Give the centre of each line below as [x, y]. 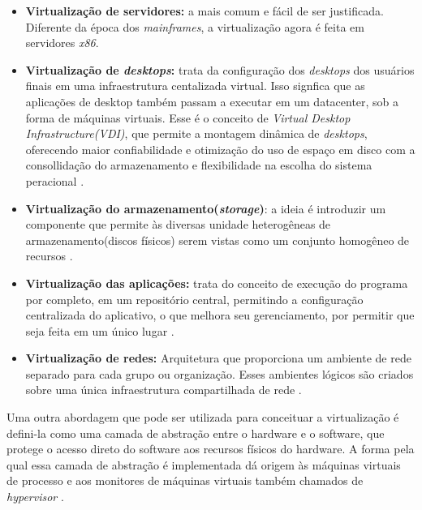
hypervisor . [35, 497]
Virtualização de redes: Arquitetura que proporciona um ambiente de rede [218, 358]
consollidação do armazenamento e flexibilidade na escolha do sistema [199, 165]
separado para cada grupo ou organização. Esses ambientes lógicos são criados [220, 373]
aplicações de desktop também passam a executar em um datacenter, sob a [212, 101]
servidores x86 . [62, 43]
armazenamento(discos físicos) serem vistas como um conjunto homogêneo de [217, 240]
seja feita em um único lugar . [100, 330]
